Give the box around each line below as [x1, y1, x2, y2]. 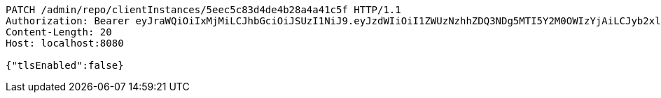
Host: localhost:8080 [6, 38, 124, 49]
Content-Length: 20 [6, 26, 112, 38]
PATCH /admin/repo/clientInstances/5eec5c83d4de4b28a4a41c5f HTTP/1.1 [6, 4, 401, 15]
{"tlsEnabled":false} [6, 60, 124, 71]
